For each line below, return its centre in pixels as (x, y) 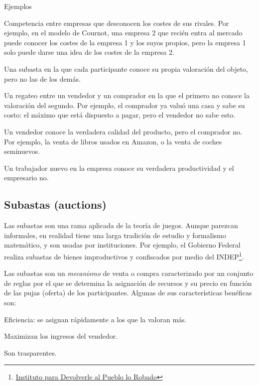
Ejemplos (18, 6)
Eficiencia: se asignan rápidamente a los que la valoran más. (95, 319)
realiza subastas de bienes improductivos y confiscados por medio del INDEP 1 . (124, 256)
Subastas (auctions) (56, 204)
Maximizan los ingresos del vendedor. (61, 336)
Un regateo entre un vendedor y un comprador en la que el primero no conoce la (127, 95)
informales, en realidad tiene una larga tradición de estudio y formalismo (115, 235)
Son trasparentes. (30, 352)
